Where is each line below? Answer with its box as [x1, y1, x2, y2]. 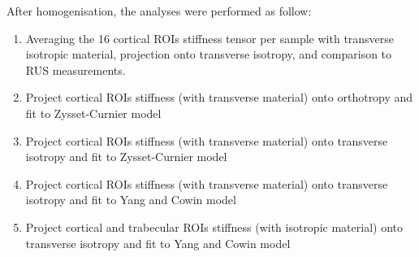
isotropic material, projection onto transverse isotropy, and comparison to [25, 46, 392, 63]
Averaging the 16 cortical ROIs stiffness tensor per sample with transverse [25, 29, 395, 46]
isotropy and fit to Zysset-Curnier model [25, 148, 227, 165]
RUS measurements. [25, 61, 126, 78]
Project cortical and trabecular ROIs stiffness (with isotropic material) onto [25, 218, 403, 235]
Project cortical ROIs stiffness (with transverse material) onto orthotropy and [25, 89, 413, 106]
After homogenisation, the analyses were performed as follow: [6, 2, 312, 19]
